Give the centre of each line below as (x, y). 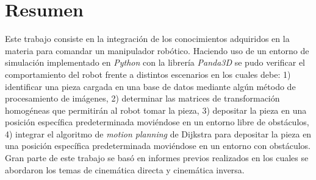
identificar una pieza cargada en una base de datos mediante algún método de (150, 86)
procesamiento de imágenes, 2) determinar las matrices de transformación (142, 98)
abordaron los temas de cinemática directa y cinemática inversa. (125, 169)
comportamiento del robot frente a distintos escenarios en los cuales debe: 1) (148, 74)
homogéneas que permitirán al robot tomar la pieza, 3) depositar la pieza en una (156, 110)
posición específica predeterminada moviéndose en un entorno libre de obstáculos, (157, 122)
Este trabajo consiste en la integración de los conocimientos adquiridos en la (147, 39)
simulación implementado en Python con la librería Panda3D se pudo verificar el (155, 62)
